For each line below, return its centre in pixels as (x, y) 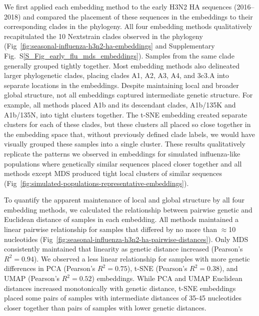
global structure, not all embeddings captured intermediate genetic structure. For (128, 95)
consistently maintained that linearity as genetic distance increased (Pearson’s (123, 249)
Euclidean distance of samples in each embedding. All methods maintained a (121, 219)
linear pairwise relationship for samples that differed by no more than (111, 229)
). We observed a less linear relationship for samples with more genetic (142, 258)
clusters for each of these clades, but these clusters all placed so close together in (127, 124)
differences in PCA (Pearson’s (50, 268)
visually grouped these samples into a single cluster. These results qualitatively (125, 144)
